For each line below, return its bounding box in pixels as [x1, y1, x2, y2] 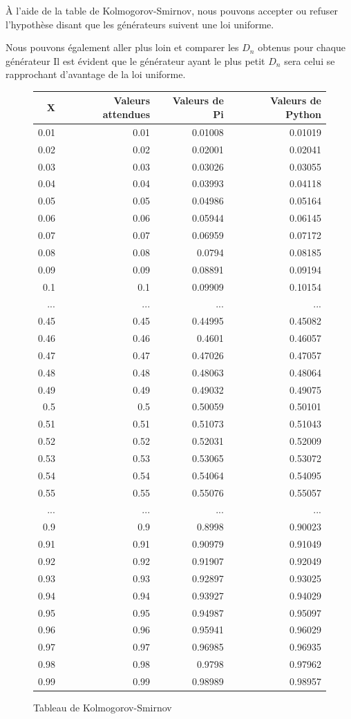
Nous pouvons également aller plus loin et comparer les [6, 40, 239, 55]
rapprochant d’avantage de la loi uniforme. [6, 67, 186, 82]
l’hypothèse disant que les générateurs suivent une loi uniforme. [6, 17, 274, 31]
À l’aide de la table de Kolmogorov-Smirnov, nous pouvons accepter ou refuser [6, 3, 339, 17]
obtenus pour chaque [258, 40, 346, 55]
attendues [102, 107, 151, 122]
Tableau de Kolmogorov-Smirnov [33, 700, 172, 714]
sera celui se [284, 53, 335, 68]
